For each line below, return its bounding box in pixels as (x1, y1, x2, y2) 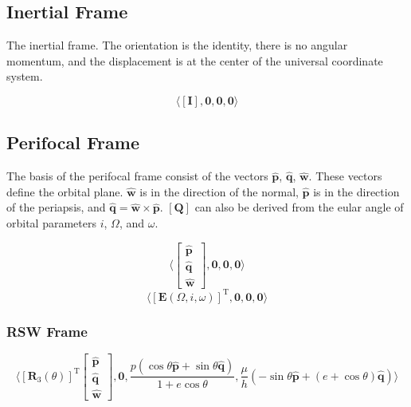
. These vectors (308, 168, 382, 184)
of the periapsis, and (6, 199, 106, 215)
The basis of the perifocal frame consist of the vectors (6, 168, 268, 184)
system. (6, 68, 43, 85)
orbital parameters (6, 214, 96, 231)
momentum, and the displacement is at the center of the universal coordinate (6, 52, 383, 69)
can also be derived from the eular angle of (194, 199, 404, 215)
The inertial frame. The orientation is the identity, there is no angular (6, 37, 348, 53)
